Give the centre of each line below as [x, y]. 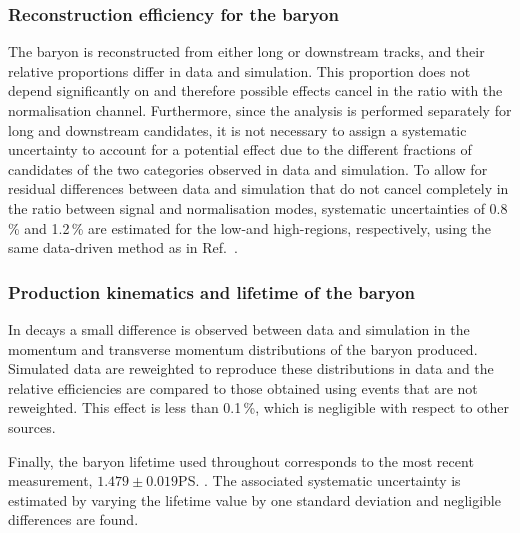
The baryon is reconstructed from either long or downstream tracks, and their [246, 51]
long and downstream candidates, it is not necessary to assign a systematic [237, 129]
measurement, [50, 480]
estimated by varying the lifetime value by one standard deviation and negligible [254, 499]
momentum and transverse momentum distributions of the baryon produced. [243, 348]
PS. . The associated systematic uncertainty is [319, 480]
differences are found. [73, 519]
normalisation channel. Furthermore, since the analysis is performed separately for [260, 110]
